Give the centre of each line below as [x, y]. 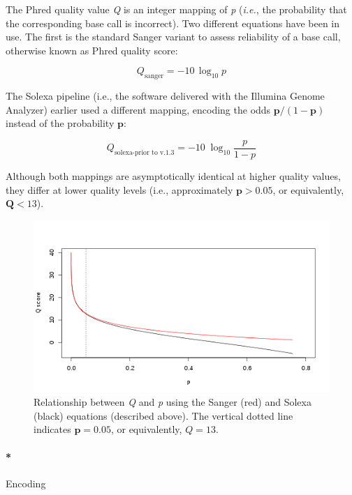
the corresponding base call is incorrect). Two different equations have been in [173, 23]
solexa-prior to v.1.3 [144, 153]
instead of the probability [60, 123]
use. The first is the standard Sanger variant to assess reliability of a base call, [173, 37]
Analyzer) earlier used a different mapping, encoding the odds [138, 109]
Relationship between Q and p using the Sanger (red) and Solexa [173, 402]
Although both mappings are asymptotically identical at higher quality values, [173, 176]
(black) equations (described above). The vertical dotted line [163, 415]
